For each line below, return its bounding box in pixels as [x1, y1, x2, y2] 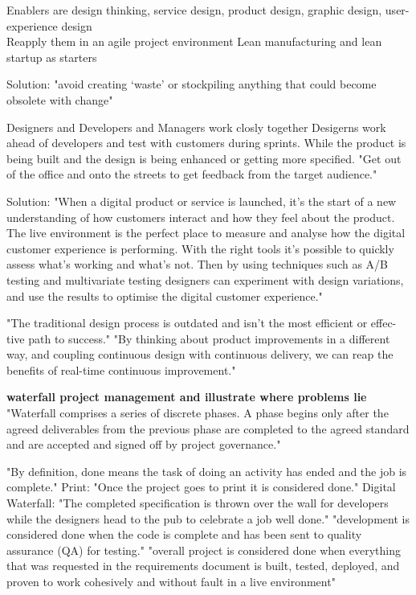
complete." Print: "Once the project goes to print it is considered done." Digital [6, 478, 396, 495]
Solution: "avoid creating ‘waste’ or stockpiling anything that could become [6, 76, 377, 92]
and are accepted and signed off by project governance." [6, 436, 281, 453]
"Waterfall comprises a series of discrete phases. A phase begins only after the [6, 404, 389, 421]
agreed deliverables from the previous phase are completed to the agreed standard [6, 420, 410, 437]
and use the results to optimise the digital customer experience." [6, 287, 323, 304]
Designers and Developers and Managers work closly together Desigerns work [6, 118, 386, 135]
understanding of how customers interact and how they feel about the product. [6, 208, 395, 225]
